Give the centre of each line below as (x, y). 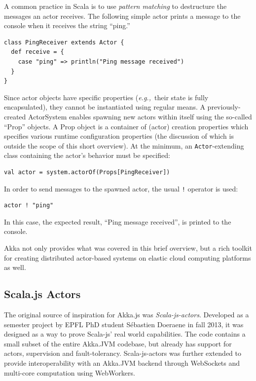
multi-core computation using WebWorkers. (70, 372)
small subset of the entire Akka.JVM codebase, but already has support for (118, 343)
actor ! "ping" (29, 206)
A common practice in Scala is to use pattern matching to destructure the (115, 6)
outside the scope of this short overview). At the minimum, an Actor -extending (124, 145)
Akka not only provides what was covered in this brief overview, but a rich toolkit (128, 248)
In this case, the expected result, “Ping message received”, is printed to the (118, 221)
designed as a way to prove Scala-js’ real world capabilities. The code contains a (125, 334)
